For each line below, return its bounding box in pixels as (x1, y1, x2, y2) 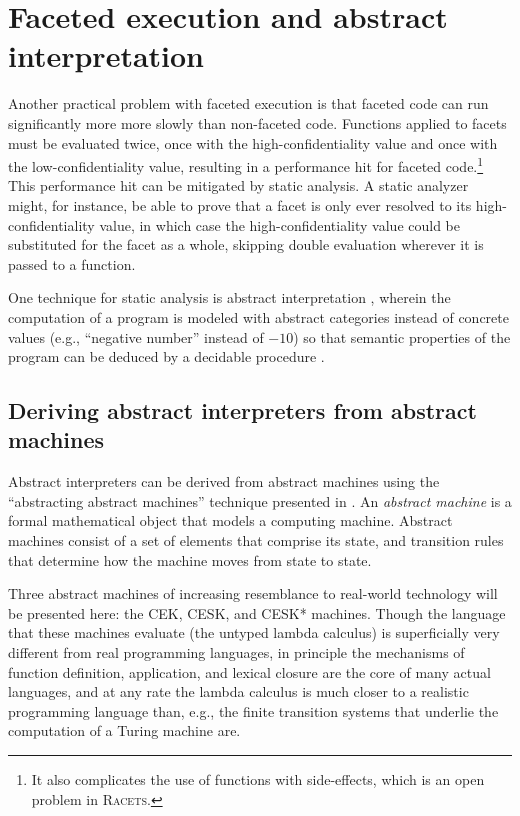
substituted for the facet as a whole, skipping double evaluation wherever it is (8, 234, 484, 255)
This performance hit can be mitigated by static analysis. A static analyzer (8, 175, 469, 196)
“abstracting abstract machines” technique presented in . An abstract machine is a (8, 490, 512, 511)
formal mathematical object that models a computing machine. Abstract (8, 510, 453, 531)
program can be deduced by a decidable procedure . (8, 346, 325, 367)
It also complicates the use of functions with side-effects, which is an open (31, 769, 485, 789)
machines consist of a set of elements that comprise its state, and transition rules (8, 530, 504, 551)
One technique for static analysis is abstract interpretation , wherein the (8, 287, 451, 308)
